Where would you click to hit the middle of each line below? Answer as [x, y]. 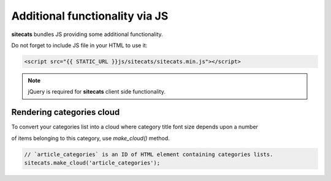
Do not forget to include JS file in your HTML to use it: [79, 45]
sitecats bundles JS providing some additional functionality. [87, 34]
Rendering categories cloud [66, 112]
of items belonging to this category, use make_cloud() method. [90, 138]
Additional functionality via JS [90, 16]
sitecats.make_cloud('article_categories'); [92, 163]
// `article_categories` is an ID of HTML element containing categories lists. [149, 154]
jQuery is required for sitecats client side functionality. [97, 92]
